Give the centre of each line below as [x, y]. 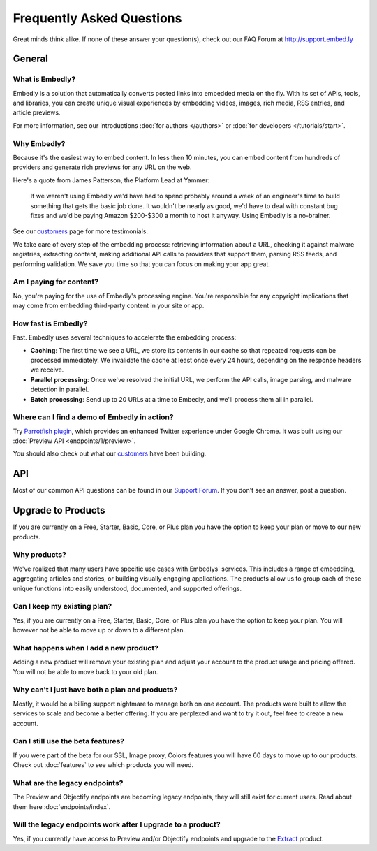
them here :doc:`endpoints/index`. [62, 806]
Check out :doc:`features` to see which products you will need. [103, 765]
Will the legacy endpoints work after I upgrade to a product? [117, 824]
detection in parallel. [60, 390]
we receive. [47, 370]
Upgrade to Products [59, 510]
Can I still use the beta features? [69, 741]
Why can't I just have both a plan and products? [95, 690]
